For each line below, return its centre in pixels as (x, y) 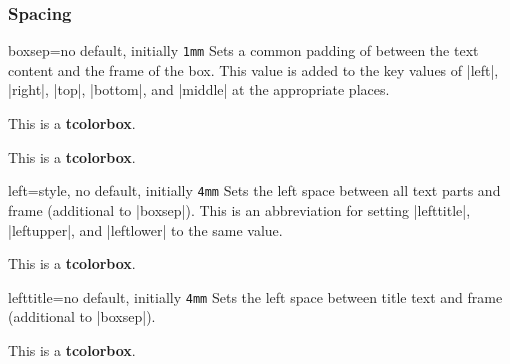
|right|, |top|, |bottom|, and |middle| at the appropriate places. (199, 89)
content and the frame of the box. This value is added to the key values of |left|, (253, 69)
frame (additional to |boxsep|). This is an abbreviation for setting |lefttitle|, (239, 209)
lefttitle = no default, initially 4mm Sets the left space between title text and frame (255, 296)
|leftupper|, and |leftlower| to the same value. (145, 229)
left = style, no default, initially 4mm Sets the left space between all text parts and (254, 190)
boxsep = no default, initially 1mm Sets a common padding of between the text (243, 50)
